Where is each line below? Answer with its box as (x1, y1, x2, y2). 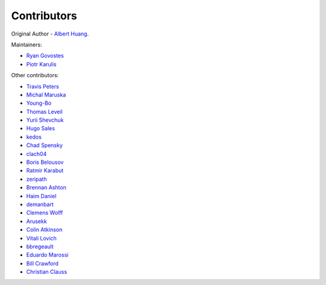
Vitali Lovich (26, 234, 57, 242)
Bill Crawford (26, 260, 59, 267)
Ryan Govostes (26, 52, 64, 60)
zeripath (26, 175, 47, 183)
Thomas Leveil (26, 108, 63, 115)
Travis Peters (26, 83, 60, 90)
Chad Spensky (26, 142, 63, 149)
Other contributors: (11, 72, 59, 79)
